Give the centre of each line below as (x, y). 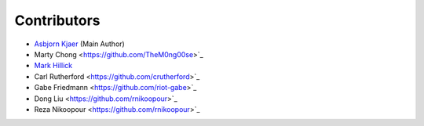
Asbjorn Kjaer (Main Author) (79, 44)
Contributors (58, 20)
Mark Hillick (53, 66)
